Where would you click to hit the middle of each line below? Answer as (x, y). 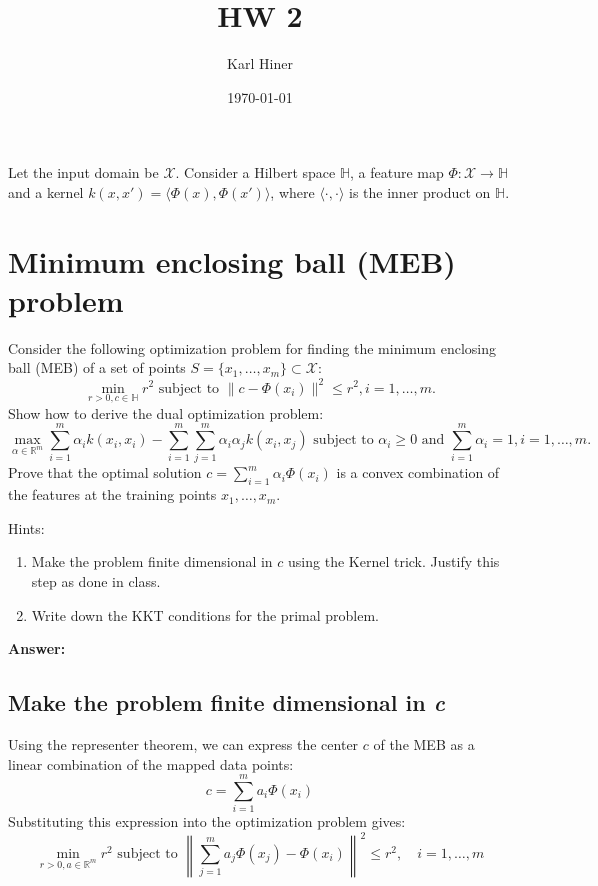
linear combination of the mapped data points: (151, 763)
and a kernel (46, 191)
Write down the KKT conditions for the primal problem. (205, 614)
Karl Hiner (260, 63)
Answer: (37, 648)
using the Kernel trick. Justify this (394, 561)
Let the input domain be (83, 172)
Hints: (26, 527)
